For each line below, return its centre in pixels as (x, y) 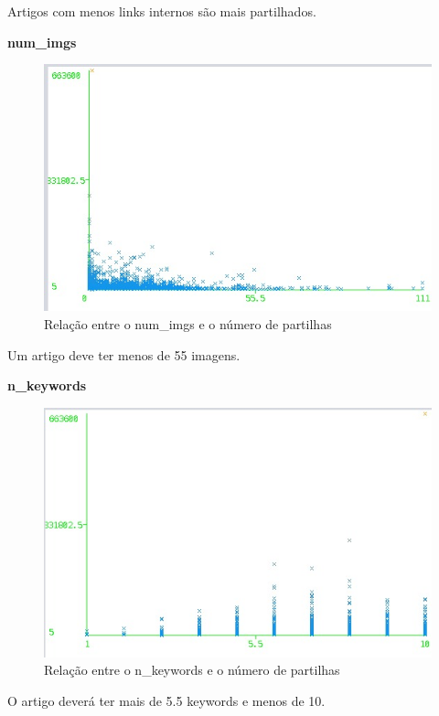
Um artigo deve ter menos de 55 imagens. (124, 354)
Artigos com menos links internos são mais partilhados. (162, 11)
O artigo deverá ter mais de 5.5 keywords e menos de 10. (166, 700)
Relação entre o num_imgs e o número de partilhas (188, 324)
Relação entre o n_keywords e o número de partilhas (192, 670)
